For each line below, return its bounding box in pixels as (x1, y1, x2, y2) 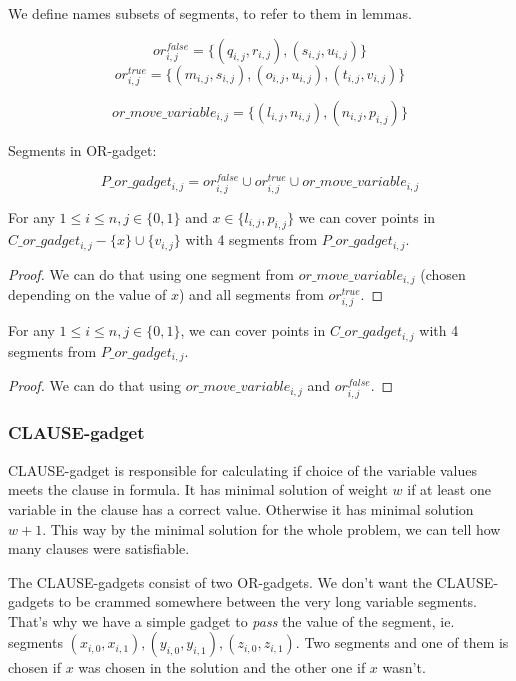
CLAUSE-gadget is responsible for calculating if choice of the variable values (8, 459, 478, 480)
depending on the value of (8, 284, 167, 305)
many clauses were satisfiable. (8, 538, 190, 559)
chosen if (8, 657, 61, 678)
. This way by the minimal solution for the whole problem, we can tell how (42, 518, 501, 539)
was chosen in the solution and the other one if (78, 657, 366, 678)
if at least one (407, 479, 491, 500)
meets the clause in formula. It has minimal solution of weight (8, 479, 388, 500)
